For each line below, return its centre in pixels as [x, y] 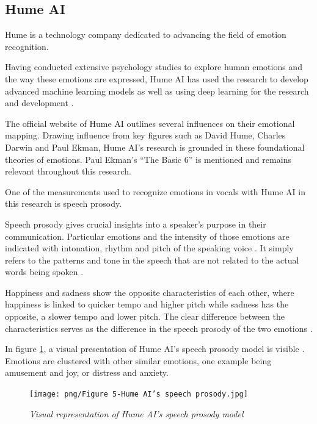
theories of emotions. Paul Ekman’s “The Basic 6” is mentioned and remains [148, 159]
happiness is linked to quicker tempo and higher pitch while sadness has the [147, 304]
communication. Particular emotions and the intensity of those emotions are [147, 236]
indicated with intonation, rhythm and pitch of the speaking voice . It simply [149, 248]
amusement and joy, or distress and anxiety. [87, 372]
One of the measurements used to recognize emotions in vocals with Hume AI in [155, 191]
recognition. [27, 46]
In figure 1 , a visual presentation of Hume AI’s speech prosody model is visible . [155, 349]
